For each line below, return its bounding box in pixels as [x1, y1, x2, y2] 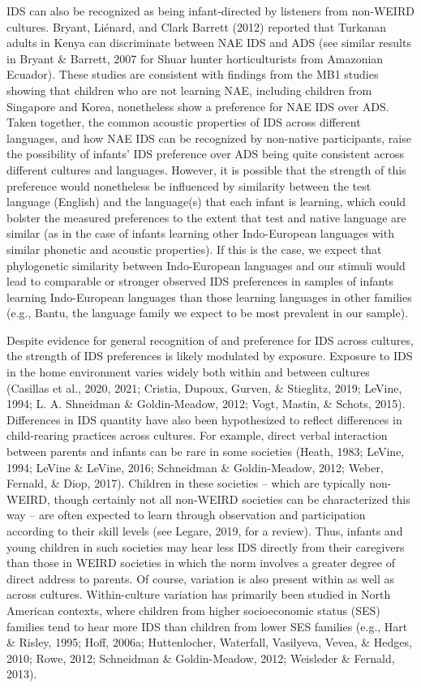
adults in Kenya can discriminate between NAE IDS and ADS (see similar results [6, 34, 411, 51]
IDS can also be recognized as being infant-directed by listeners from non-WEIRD [6, 2, 415, 19]
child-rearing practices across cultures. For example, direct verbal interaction [6, 427, 388, 444]
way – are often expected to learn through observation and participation [6, 506, 366, 523]
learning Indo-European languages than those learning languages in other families [6, 288, 412, 305]
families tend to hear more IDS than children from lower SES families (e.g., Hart [6, 617, 408, 634]
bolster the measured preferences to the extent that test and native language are [6, 209, 406, 226]
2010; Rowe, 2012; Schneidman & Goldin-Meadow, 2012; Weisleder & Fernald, [6, 649, 395, 666]
